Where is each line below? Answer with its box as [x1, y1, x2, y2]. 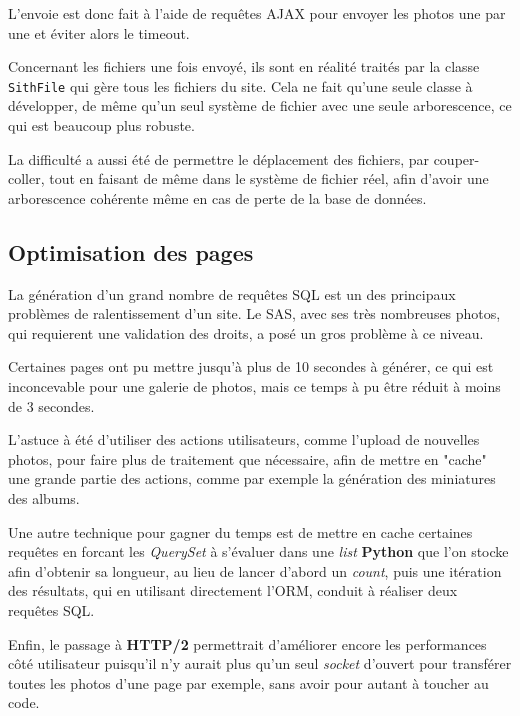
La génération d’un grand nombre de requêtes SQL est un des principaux [8, 283, 456, 304]
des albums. [8, 487, 80, 508]
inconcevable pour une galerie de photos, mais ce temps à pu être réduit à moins [8, 375, 501, 396]
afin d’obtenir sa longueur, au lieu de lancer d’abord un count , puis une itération [8, 560, 502, 581]
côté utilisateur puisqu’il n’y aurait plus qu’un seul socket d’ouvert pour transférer [8, 653, 512, 674]
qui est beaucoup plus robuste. [8, 115, 195, 136]
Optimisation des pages [8, 236, 254, 267]
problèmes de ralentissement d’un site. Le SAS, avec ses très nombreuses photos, [8, 303, 501, 324]
